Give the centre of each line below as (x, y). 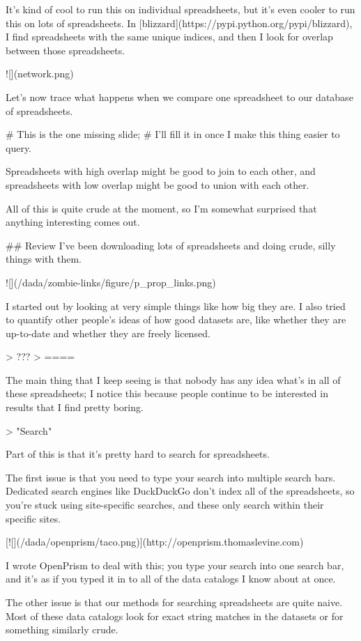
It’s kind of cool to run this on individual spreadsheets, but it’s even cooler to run (180, 9)
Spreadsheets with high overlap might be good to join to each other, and (161, 171)
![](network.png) (40, 74)
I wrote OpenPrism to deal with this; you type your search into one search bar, (175, 565)
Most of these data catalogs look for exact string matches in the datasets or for (175, 616)
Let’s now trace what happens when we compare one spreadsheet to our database (179, 96)
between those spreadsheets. (66, 50)
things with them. (44, 259)
